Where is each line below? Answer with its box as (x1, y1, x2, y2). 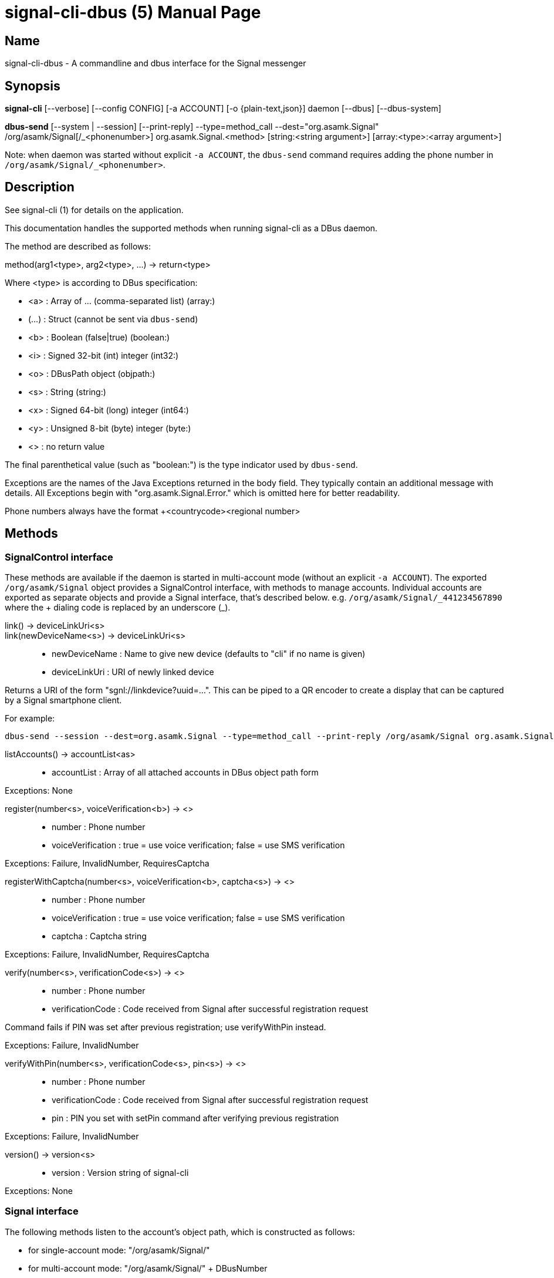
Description (5, 180, 75, 195)
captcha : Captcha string (52, 931, 147, 942)
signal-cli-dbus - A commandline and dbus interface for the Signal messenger (5, 58, 306, 69)
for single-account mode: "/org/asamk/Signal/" (28, 1245, 210, 1255)
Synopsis (5, 78, 60, 93)
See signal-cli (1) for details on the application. (5, 204, 184, 215)
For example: (5, 713, 55, 724)
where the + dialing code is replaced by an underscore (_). (5, 602, 231, 613)
